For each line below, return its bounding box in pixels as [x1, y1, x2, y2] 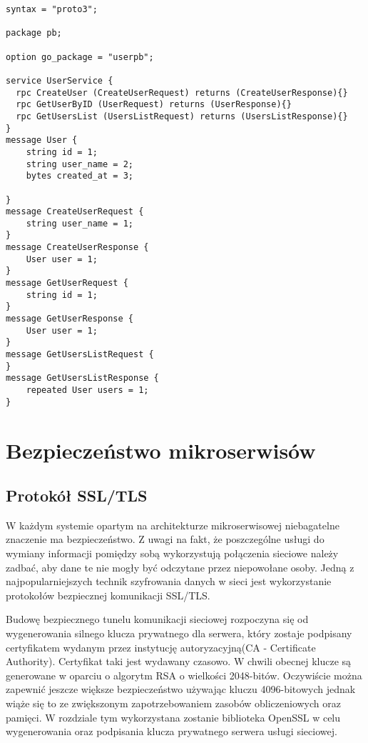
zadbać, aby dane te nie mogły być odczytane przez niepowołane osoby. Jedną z [6, 559, 354, 574]
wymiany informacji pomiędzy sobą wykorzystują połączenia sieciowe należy [6, 546, 339, 561]
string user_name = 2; [26, 159, 133, 169]
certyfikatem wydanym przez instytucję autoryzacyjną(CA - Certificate [6, 639, 316, 654]
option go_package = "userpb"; [6, 51, 154, 62]
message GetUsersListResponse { [6, 373, 159, 384]
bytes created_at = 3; [26, 171, 133, 181]
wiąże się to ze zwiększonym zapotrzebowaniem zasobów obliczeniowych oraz [6, 696, 341, 711]
